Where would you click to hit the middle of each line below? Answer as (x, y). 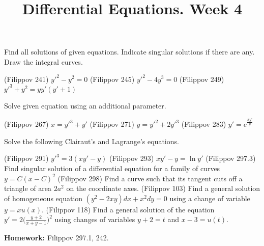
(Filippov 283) (204, 124)
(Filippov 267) (26, 124)
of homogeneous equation (43, 198)
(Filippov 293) (131, 158)
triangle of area (28, 188)
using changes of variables (95, 219)
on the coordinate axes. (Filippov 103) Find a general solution (163, 188)
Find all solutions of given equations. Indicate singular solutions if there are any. (129, 52)
